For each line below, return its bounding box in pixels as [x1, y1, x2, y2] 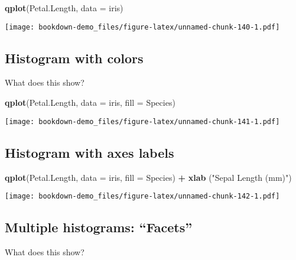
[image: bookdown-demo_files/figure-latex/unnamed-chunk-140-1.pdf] [5, 22, 280, 31]
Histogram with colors [5, 48, 144, 67]
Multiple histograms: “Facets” [5, 218, 193, 236]
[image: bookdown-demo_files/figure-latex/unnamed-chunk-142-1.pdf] [5, 192, 280, 201]
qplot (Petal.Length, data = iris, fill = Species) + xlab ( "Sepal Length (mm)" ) [5, 171, 292, 183]
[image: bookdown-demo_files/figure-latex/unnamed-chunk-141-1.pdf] [5, 117, 280, 126]
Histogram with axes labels [5, 143, 174, 161]
